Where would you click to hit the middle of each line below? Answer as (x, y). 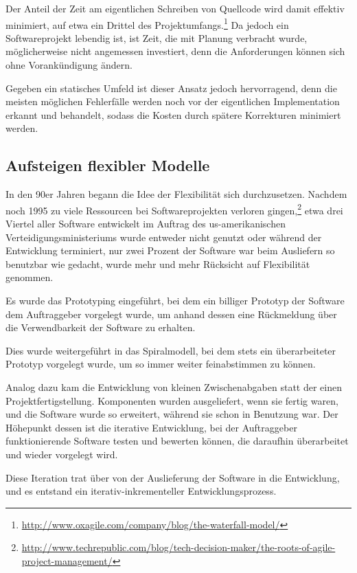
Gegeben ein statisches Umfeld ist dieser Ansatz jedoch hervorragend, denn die (171, 88)
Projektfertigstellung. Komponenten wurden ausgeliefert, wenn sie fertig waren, (172, 400)
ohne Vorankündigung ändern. (69, 65)
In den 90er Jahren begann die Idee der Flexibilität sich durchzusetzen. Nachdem (176, 194)
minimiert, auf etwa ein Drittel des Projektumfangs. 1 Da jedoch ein (147, 23)
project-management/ (67, 560)
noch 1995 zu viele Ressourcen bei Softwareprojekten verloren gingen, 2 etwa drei (174, 209)
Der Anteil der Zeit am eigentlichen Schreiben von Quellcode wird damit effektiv (175, 8)
